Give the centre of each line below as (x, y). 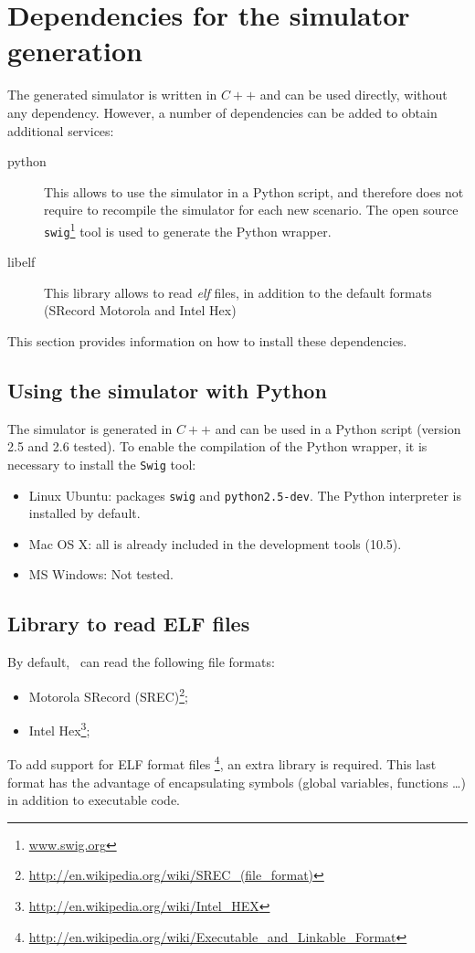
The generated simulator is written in (112, 95)
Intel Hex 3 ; (59, 729)
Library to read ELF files (129, 624)
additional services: (61, 130)
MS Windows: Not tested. (101, 574)
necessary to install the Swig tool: (102, 464)
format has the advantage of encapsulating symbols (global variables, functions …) (237, 782)
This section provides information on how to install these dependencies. (207, 340)
